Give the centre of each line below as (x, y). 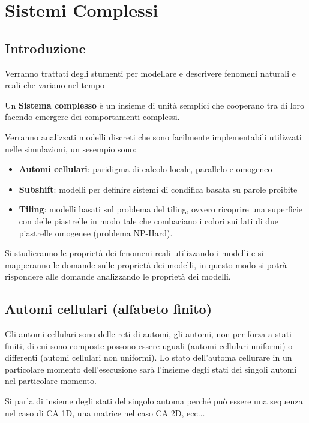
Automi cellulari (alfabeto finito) (109, 309)
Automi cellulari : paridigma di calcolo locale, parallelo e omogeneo (145, 169)
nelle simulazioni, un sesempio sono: (71, 148)
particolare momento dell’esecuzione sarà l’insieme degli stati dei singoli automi (151, 369)
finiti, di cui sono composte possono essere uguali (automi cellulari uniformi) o (149, 345)
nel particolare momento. (51, 381)
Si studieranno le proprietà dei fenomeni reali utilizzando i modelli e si (134, 253)
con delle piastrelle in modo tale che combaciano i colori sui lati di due (149, 220)
